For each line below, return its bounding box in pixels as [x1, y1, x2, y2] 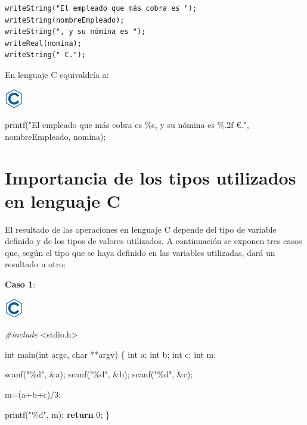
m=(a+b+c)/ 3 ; [5, 388, 61, 400]
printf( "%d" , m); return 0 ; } [5, 408, 110, 420]
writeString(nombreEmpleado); [5, 15, 125, 24]
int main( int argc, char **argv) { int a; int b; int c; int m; [5, 348, 216, 360]
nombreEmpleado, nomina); [5, 130, 106, 142]
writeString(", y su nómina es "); [5, 27, 146, 36]
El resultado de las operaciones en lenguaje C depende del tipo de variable [5, 223, 277, 235]
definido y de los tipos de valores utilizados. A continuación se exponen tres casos [5, 235, 302, 247]
